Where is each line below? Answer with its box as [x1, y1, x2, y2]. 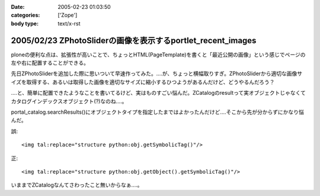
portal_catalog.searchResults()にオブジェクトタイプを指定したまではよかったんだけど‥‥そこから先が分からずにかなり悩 [11, 108, 305, 115]
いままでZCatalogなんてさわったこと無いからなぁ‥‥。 [11, 181, 143, 189]
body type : [11, 20, 39, 27]
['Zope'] [57, 12, 78, 19]
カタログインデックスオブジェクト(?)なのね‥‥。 [11, 98, 127, 105]
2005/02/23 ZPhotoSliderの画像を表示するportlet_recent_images [11, 36, 257, 46]
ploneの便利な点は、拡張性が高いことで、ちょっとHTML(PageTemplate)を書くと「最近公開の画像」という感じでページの [11, 51, 306, 58]
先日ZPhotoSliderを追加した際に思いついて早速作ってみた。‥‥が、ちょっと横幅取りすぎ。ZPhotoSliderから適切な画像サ [11, 70, 303, 77]
